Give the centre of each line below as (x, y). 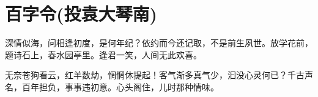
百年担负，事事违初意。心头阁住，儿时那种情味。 (120, 86)
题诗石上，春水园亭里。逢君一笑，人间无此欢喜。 (103, 54)
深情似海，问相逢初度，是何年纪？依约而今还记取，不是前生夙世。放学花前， (159, 43)
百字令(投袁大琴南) (81, 14)
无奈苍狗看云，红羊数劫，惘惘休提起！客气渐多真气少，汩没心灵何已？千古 (155, 75)
